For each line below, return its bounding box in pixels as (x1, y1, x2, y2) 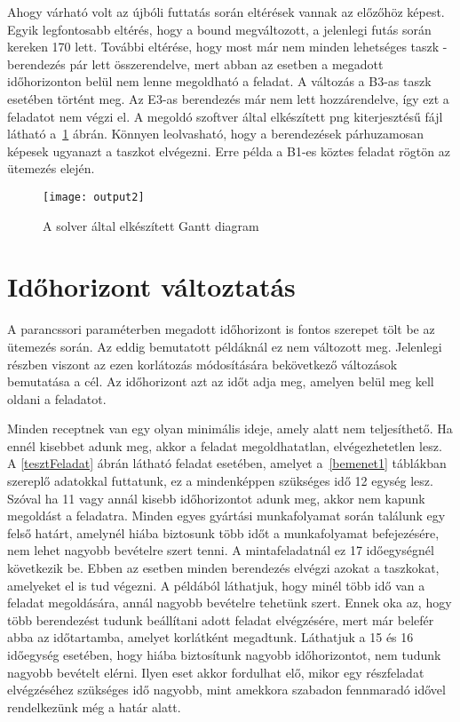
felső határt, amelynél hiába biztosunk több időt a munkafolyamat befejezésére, (7, 523, 440, 542)
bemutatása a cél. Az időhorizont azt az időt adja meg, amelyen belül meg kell (7, 372, 434, 391)
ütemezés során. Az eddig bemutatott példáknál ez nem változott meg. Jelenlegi (7, 337, 442, 355)
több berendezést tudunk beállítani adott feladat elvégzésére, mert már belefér (7, 610, 434, 629)
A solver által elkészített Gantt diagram (43, 216, 259, 234)
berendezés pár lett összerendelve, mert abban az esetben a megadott (7, 54, 384, 73)
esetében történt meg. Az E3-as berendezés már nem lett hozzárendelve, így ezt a (7, 89, 449, 107)
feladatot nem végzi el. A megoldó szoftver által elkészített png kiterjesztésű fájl (7, 107, 443, 125)
